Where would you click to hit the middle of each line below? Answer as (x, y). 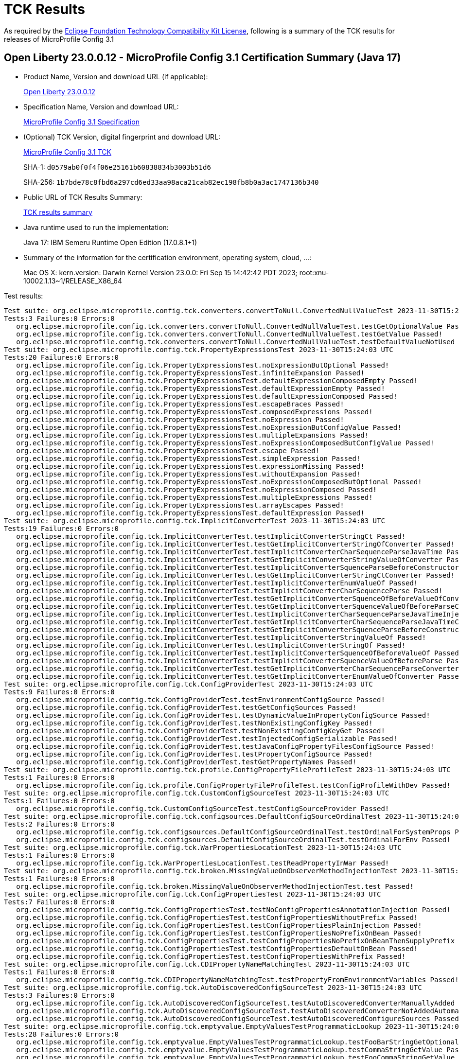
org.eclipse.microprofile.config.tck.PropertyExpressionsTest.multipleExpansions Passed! (193, 435)
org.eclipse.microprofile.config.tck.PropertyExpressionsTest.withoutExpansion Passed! (188, 474)
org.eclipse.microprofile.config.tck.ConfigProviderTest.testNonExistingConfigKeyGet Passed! (201, 731)
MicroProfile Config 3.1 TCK (67, 152)
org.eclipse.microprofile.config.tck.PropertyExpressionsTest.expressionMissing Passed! (190, 466)
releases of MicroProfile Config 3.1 (59, 39)
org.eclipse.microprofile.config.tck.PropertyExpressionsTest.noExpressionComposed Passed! (197, 489)
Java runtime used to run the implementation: (96, 227)
